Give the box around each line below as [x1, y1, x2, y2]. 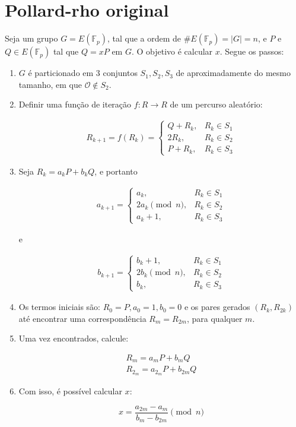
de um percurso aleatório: [170, 98, 263, 110]
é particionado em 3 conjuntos [28, 67, 138, 79]
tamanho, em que [18, 78, 82, 90]
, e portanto [94, 165, 138, 177]
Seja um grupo [5, 32, 58, 45]
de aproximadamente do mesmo [176, 67, 291, 79]
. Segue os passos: [219, 45, 284, 58]
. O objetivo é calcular [131, 45, 213, 58]
